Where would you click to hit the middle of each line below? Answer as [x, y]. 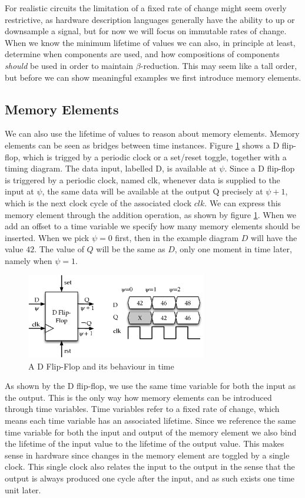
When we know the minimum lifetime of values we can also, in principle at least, [150, 42]
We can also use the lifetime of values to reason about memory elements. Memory [152, 133]
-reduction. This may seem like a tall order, [219, 65]
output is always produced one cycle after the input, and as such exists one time [150, 478]
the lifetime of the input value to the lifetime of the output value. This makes [145, 443]
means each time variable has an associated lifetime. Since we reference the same [150, 421]
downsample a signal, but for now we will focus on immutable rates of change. [146, 31]
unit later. [23, 489]
